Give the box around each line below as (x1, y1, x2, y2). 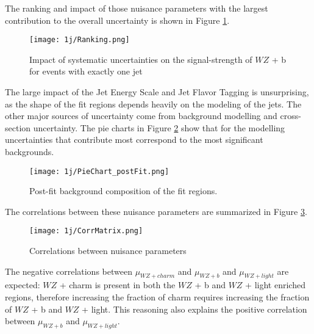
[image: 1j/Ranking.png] (29, 35, 130, 45)
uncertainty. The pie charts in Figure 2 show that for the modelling (33, 121, 285, 134)
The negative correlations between (5, 264, 132, 277)
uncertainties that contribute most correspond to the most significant (5, 133, 263, 146)
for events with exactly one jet (29, 65, 143, 78)
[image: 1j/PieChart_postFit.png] (29, 167, 169, 176)
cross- (280, 109, 301, 122)
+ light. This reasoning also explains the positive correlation (82, 302, 307, 315)
